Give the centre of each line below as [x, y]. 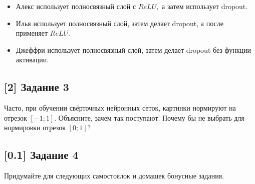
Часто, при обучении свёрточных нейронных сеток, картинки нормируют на [120, 108]
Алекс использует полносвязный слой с [76, 6]
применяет [32, 33]
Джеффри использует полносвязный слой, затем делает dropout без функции [134, 50]
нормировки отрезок [35, 127]
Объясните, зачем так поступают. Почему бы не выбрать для [151, 117]
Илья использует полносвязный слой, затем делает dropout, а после [119, 23]
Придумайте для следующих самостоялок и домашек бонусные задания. [114, 176]
